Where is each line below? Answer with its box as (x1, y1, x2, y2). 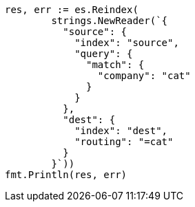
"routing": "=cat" (74, 136, 174, 147)
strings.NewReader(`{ (51, 15, 168, 26)
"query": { (74, 48, 133, 59)
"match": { (86, 59, 145, 70)
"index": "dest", (74, 125, 168, 136)
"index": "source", (74, 37, 179, 48)
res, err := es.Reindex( (5, 4, 138, 15)
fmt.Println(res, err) (5, 169, 127, 180)
